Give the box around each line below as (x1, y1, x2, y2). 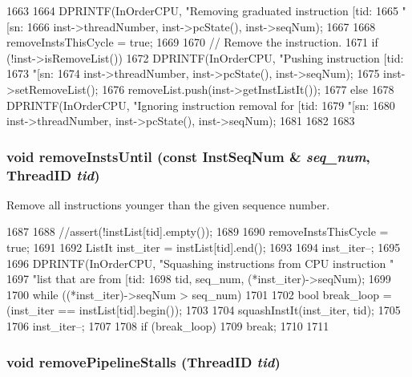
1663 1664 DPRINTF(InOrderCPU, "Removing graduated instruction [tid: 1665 (6, 2, 398, 18)
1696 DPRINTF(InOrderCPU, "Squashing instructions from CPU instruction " (6, 254, 394, 271)
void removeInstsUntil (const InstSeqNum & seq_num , (6, 146, 370, 166)
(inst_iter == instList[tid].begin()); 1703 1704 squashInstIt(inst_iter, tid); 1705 (6, 302, 401, 318)
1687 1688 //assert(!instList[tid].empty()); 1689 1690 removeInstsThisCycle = (6, 223, 389, 240)
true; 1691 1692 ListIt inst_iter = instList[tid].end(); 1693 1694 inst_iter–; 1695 (6, 239, 401, 256)
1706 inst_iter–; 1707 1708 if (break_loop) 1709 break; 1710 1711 (6, 318, 329, 334)
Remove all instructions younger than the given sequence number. (6, 196, 330, 213)
